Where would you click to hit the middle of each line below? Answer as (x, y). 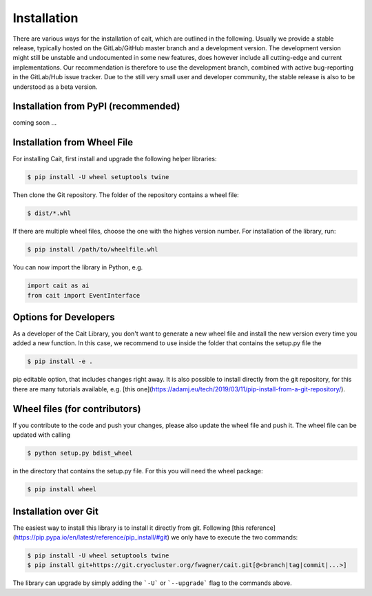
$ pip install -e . (60, 361)
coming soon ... (35, 123)
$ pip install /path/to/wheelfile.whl (93, 249)
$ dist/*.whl (49, 213)
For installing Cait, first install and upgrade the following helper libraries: (115, 159)
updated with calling (42, 435)
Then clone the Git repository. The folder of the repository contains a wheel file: (126, 195)
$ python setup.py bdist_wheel (80, 453)
